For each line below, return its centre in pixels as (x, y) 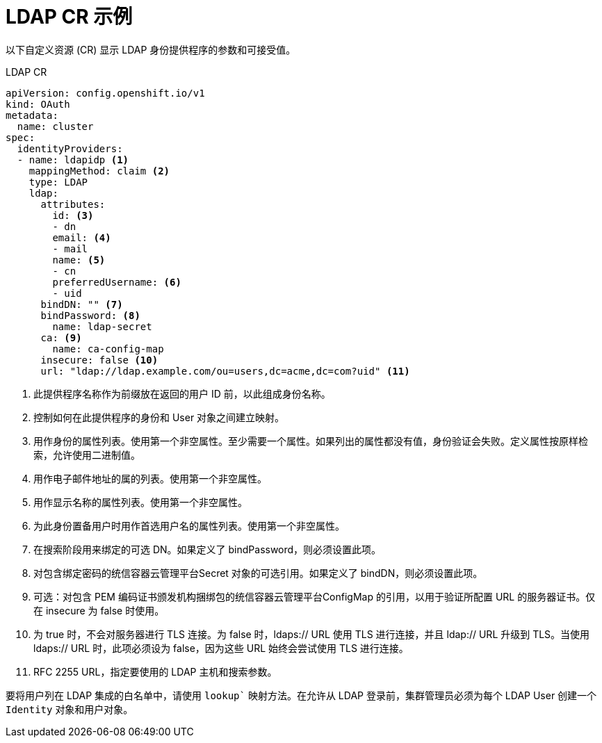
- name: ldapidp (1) (73, 160)
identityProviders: (70, 148)
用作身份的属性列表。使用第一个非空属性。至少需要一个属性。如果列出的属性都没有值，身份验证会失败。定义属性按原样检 (311, 441)
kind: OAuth (38, 104)
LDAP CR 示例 (69, 17)
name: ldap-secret (102, 326)
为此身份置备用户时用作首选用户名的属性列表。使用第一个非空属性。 (189, 525)
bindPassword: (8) (90, 315)
